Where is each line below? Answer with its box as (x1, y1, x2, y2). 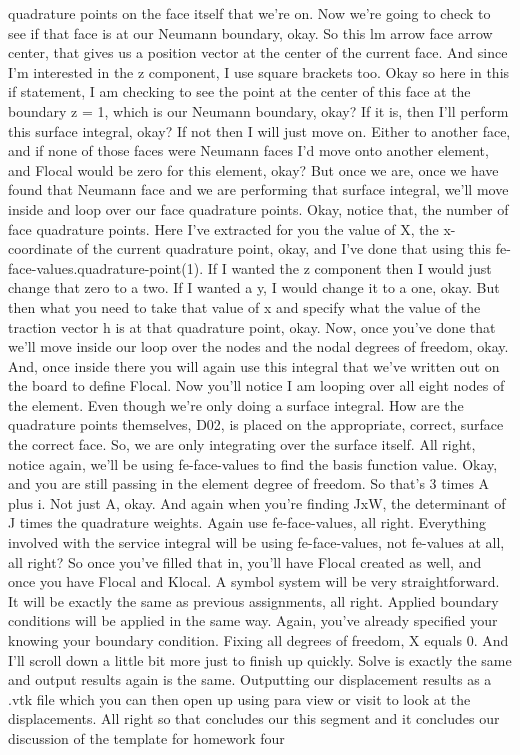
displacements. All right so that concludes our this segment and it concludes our (8, 708, 500, 729)
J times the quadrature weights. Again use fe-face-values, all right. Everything (8, 512, 487, 533)
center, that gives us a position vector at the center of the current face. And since (8, 42, 508, 63)
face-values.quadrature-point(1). (8, 257, 204, 278)
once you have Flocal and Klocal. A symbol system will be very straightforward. (8, 571, 500, 592)
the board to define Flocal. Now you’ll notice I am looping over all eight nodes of (8, 375, 505, 396)
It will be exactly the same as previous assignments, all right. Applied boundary (8, 590, 499, 611)
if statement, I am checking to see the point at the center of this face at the (8, 81, 471, 102)
